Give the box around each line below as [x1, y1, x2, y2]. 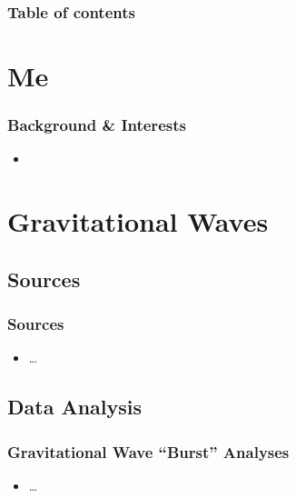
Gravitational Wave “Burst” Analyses [7, 440, 290, 463]
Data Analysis [7, 393, 143, 421]
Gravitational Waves [7, 203, 269, 240]
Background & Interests [7, 114, 186, 136]
